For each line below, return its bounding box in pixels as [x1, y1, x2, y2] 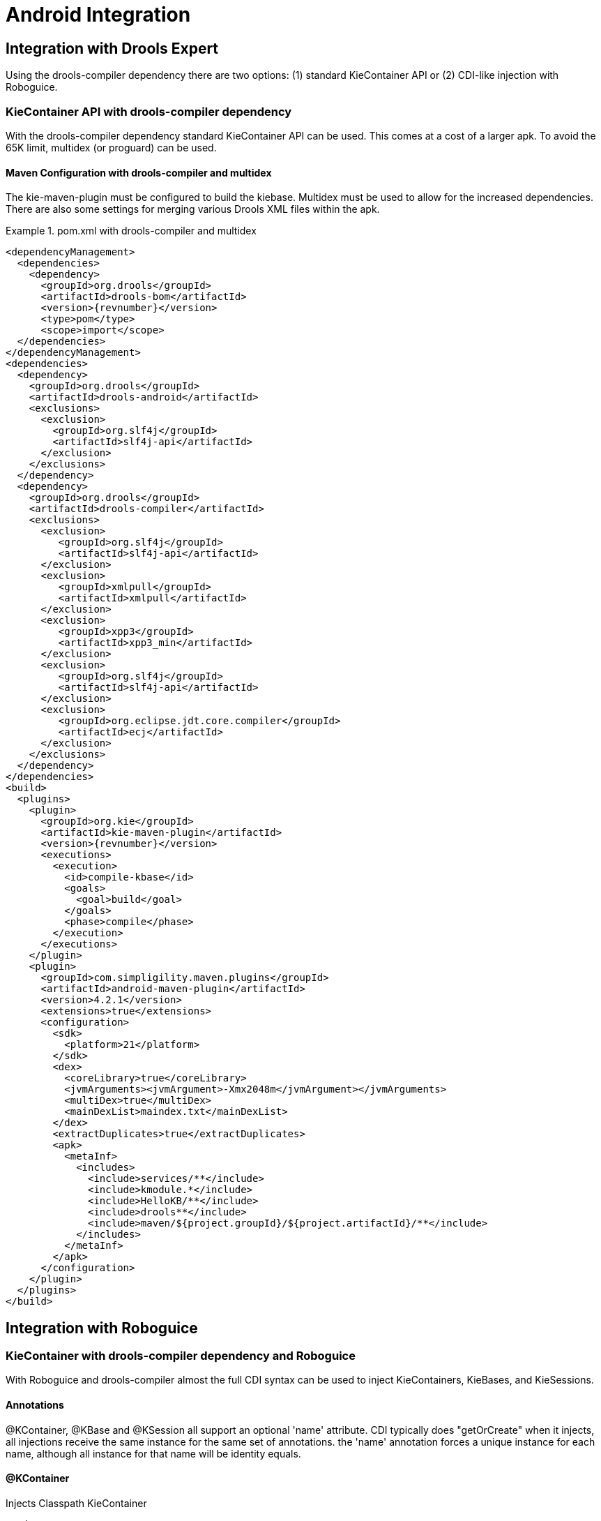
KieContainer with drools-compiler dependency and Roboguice [6, 1348, 356, 1363]
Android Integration [6, 3, 191, 27]
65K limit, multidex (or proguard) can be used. [6, 141, 217, 153]
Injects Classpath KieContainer [6, 1497, 147, 1509]
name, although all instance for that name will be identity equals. [6, 1447, 301, 1460]
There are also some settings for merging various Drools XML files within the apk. [6, 203, 380, 216]
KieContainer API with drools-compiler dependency [6, 104, 292, 119]
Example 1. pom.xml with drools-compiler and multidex [6, 225, 257, 237]
